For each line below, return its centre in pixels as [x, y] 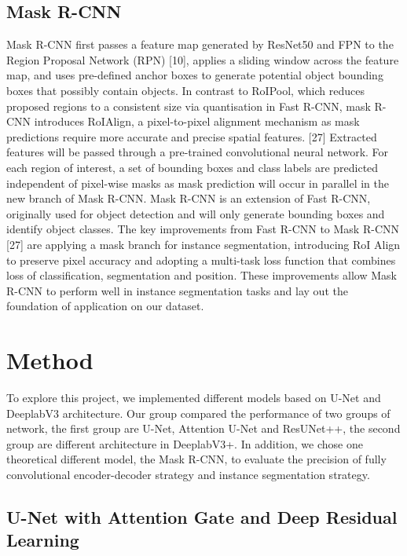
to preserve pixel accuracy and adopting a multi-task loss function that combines [201, 260]
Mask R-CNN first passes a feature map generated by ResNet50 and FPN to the [200, 44]
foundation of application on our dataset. [105, 306]
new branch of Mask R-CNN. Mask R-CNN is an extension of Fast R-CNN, [189, 198]
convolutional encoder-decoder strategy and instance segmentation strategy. [188, 474]
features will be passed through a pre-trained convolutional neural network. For [198, 152]
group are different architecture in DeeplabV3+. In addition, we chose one [185, 443]
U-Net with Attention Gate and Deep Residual [202, 516]
